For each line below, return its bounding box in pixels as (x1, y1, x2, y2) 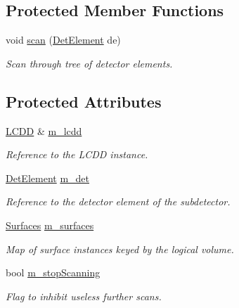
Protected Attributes (6, 90, 162, 112)
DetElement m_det (6, 170, 89, 185)
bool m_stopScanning (6, 265, 101, 280)
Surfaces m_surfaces (6, 217, 94, 232)
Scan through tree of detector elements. (6, 56, 173, 70)
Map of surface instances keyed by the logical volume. (6, 241, 234, 256)
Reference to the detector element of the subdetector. (6, 194, 231, 209)
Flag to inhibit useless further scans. (6, 288, 162, 303)
